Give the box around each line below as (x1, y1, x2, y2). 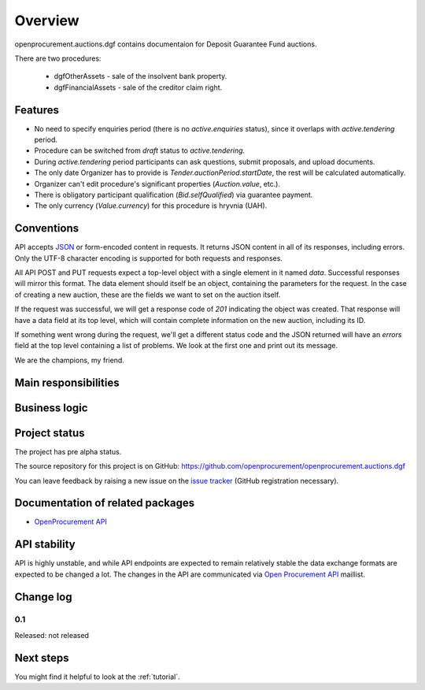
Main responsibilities (14, 376, 120, 389)
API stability (14, 538, 76, 551)
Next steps (14, 651, 69, 665)
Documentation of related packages (14, 496, 195, 510)
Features (14, 103, 59, 117)
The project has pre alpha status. (14, 447, 122, 456)
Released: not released (14, 630, 90, 640)
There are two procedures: (14, 54, 102, 63)
